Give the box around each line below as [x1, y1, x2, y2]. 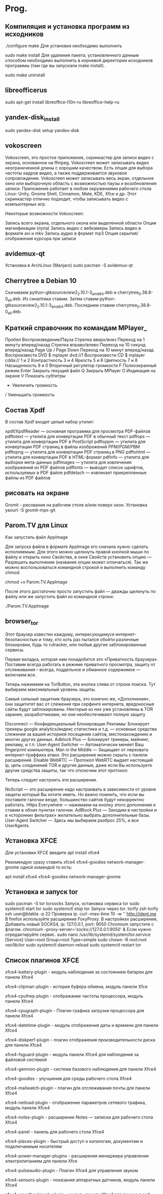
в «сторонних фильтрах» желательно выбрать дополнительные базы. [5, 812, 150, 818]
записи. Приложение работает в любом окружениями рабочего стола [5, 186, 152, 191]
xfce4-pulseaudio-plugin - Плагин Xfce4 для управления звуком [5, 1168, 139, 1174]
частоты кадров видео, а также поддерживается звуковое [5, 170, 127, 176]
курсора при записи [34, 235, 76, 241]
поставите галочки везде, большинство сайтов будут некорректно [5, 796, 145, 802]
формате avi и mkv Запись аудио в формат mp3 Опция [5, 230, 118, 236]
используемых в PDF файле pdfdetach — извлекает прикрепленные [5, 470, 147, 475]
